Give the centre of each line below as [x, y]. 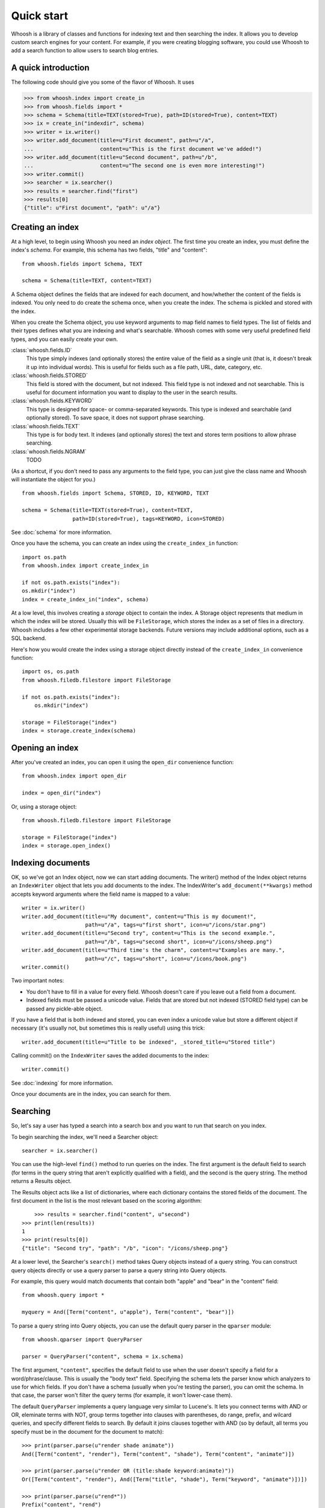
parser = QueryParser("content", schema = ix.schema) [103, 1356]
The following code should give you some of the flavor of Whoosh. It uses [103, 82]
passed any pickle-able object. [64, 1009]
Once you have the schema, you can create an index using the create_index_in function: [125, 543]
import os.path [44, 557]
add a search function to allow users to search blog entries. [85, 51]
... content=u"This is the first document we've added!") [143, 149]
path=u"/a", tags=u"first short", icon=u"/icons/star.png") [176, 925]
